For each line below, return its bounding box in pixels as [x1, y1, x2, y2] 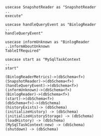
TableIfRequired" [5, 48, 41, 53]
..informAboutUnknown [5, 44, 50, 49]
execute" [5, 13, 23, 18]
